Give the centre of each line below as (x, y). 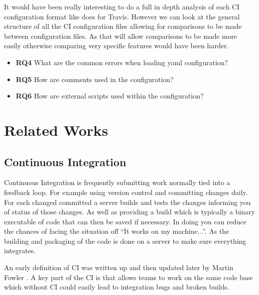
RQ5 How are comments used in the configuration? (95, 79)
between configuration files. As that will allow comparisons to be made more (121, 36)
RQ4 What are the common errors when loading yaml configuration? (122, 62)
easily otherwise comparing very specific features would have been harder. (117, 46)
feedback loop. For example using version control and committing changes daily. (126, 192)
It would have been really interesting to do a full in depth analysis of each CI (122, 6)
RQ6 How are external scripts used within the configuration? (110, 96)
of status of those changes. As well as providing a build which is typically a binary (129, 212)
